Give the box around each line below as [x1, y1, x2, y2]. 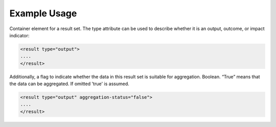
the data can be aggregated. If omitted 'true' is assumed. [9, 81, 130, 87]
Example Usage [9, 8, 77, 19]
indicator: [9, 32, 30, 38]
